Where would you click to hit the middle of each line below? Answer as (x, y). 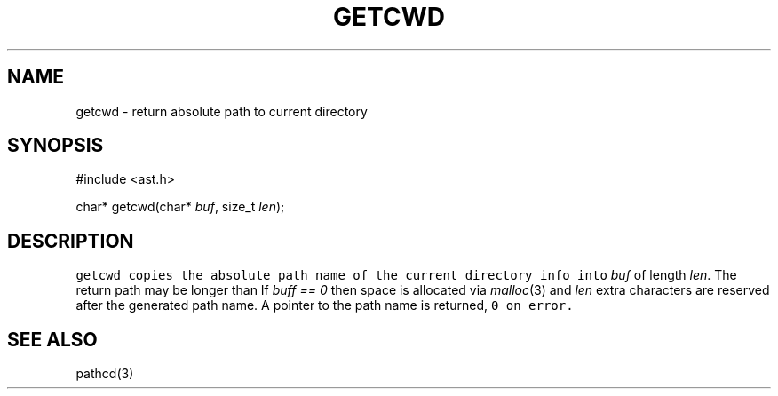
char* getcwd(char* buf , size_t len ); (180, 207)
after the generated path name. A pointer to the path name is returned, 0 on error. (325, 305)
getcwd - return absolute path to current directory (222, 111)
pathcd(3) (105, 374)
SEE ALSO (52, 339)
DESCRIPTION (71, 241)
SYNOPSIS (56, 146)
